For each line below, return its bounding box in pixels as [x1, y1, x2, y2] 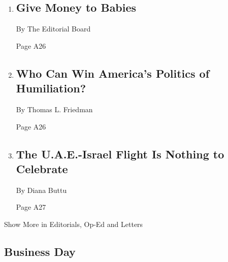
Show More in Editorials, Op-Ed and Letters [4, 218, 143, 229]
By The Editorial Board [16, 23, 91, 34]
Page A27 [16, 202, 46, 212]
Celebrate [16, 160, 68, 176]
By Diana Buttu [16, 184, 67, 195]
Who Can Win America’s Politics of [16, 65, 210, 81]
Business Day [4, 243, 76, 259]
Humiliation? [16, 80, 86, 96]
